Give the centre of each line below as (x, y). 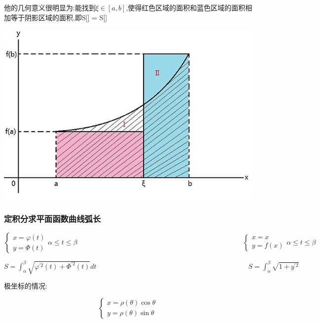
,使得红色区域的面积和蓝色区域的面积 (186, 7)
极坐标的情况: (26, 286)
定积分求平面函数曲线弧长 (53, 218)
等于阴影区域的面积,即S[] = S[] (59, 17)
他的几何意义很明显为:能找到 (50, 7)
